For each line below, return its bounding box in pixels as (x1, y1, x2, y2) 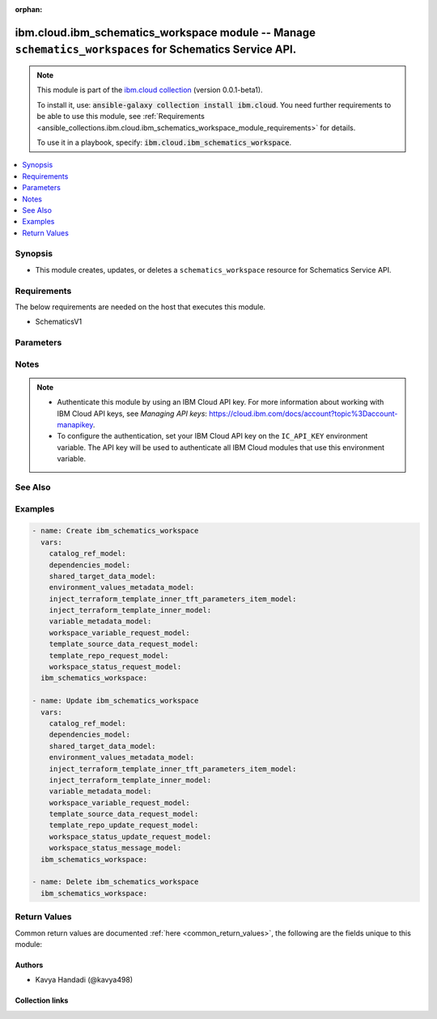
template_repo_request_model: (49, 651, 169, 660)
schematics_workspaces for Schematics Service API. (15, 43, 297, 57)
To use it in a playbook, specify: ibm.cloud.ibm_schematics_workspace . (36, 138, 292, 147)
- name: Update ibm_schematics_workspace (32, 696, 199, 706)
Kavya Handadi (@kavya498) (35, 975, 134, 985)
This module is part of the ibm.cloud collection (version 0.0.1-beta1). (36, 85, 263, 95)
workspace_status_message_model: (49, 843, 182, 853)
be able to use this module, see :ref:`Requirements (36, 112, 206, 121)
